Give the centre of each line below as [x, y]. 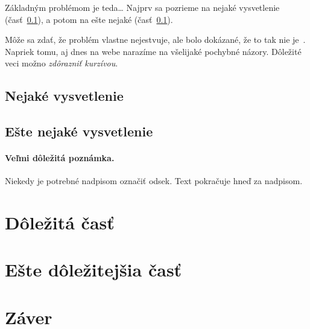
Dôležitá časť [60, 222]
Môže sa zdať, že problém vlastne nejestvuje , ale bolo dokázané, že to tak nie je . [155, 40]
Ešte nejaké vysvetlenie [79, 131]
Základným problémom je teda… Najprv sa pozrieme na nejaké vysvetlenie [142, 7]
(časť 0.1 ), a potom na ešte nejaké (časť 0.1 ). [89, 19]
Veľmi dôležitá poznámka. [60, 158]
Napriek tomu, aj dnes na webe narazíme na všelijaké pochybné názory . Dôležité [153, 51]
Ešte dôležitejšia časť [93, 270]
